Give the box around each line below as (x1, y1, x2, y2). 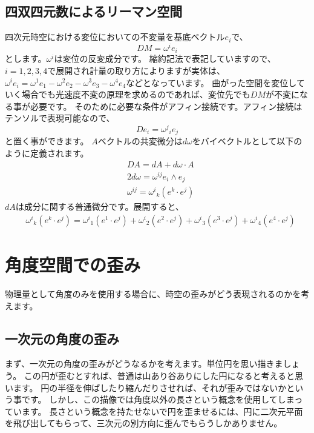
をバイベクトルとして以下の (192, 135, 303, 147)
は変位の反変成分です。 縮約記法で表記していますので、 (54, 52, 276, 65)
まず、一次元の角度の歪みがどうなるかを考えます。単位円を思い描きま (5, 357, 283, 370)
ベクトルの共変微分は (97, 135, 183, 147)
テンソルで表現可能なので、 (5, 112, 115, 124)
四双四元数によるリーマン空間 (5, 2, 183, 21)
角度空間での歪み (5, 252, 141, 277)
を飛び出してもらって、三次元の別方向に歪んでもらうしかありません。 (5, 417, 283, 429)
